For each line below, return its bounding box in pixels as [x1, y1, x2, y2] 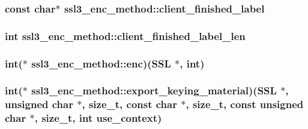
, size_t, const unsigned [186, 97, 304, 112]
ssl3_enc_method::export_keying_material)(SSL [31, 83, 277, 98]
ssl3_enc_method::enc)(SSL [31, 56, 171, 70]
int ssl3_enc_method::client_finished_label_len [5, 28, 246, 43]
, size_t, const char [82, 97, 177, 112]
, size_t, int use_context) [34, 110, 162, 125]
